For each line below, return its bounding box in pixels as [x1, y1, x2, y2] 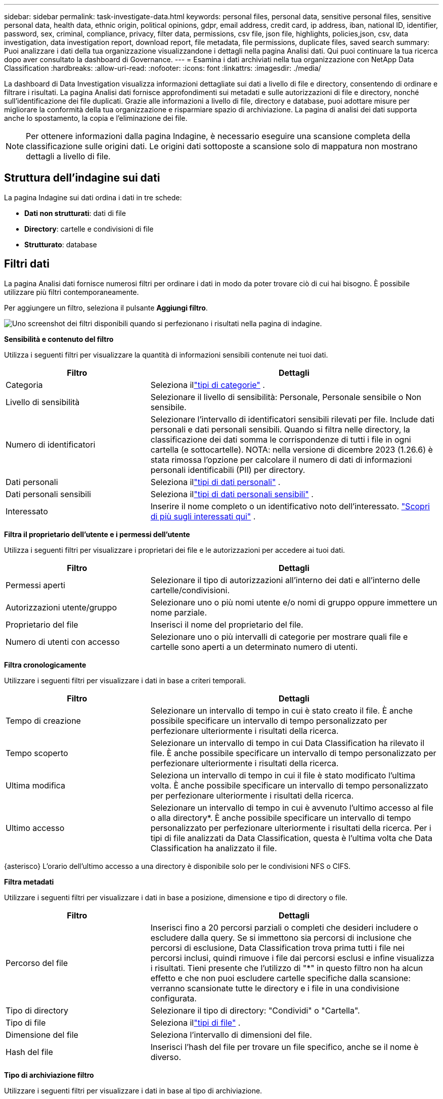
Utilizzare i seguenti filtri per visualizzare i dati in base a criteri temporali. [4, 676, 246, 685]
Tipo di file [6, 1017, 46, 1028]
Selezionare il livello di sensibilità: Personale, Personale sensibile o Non [150, 391, 421, 402]
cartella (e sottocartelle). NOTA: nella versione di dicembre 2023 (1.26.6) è [150, 444, 433, 455]
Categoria [6, 379, 43, 390]
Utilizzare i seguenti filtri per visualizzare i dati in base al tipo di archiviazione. [4, 1086, 262, 1095]
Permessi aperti [6, 580, 65, 590]
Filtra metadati [4, 877, 54, 886]
